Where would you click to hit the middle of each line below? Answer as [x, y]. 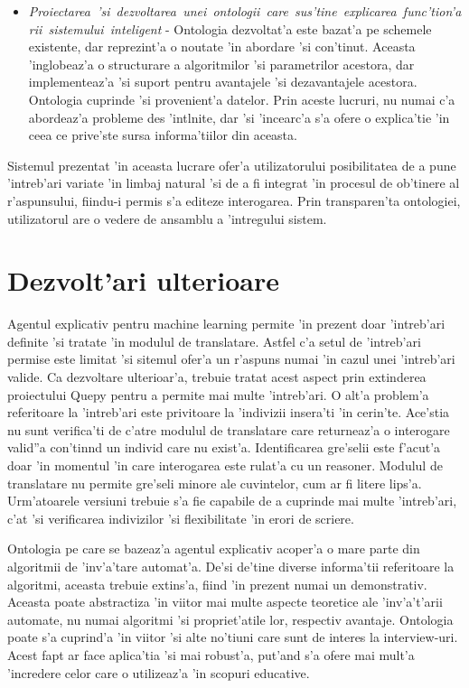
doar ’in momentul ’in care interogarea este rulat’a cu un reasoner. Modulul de [225, 465]
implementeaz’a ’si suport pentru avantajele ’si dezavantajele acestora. [223, 82]
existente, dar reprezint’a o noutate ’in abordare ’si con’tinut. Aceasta [222, 46]
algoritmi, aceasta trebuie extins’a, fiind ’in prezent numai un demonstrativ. [217, 584]
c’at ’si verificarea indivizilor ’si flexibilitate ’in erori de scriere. [181, 518]
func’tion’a [432, 11]
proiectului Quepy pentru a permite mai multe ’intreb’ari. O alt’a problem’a [218, 394]
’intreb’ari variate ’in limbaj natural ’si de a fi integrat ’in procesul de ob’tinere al [234, 183]
